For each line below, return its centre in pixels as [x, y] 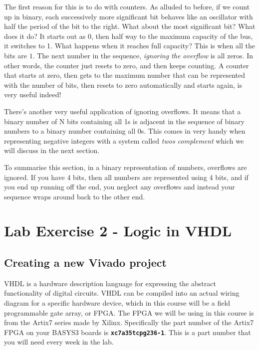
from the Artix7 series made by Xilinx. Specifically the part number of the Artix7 [129, 322]
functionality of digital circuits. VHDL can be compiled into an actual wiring [122, 293]
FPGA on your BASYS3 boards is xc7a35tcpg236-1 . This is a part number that [128, 332]
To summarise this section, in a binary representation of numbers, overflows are [126, 167]
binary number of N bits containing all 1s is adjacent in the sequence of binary [124, 121]
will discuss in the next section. [52, 150]
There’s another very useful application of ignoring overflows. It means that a [123, 111]
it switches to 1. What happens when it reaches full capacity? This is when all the [129, 46]
